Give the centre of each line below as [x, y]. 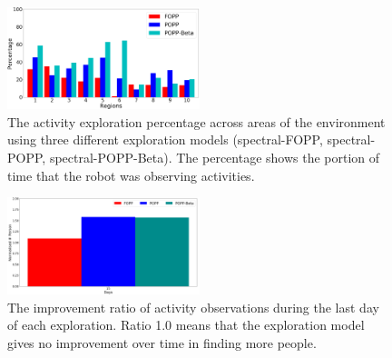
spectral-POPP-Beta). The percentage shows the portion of [215, 157]
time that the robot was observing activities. [131, 175]
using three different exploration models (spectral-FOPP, [165, 139]
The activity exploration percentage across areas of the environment [196, 121]
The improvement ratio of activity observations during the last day [193, 307]
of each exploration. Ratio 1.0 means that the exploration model [186, 325]
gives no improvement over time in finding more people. [162, 342]
